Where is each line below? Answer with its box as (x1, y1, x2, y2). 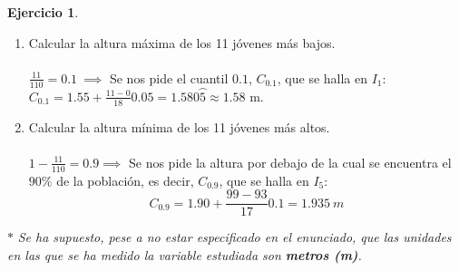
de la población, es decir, (56, 170, 194, 189)
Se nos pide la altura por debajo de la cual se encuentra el (128, 152, 452, 171)
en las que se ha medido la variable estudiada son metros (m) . (7, 245, 362, 264)
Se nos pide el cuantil (109, 68, 229, 87)
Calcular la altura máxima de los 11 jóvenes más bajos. (28, 33, 336, 52)
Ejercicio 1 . (7, 3, 79, 21)
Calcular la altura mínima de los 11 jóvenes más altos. (28, 117, 330, 136)
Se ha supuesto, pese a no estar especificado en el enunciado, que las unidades (17, 227, 452, 247)
